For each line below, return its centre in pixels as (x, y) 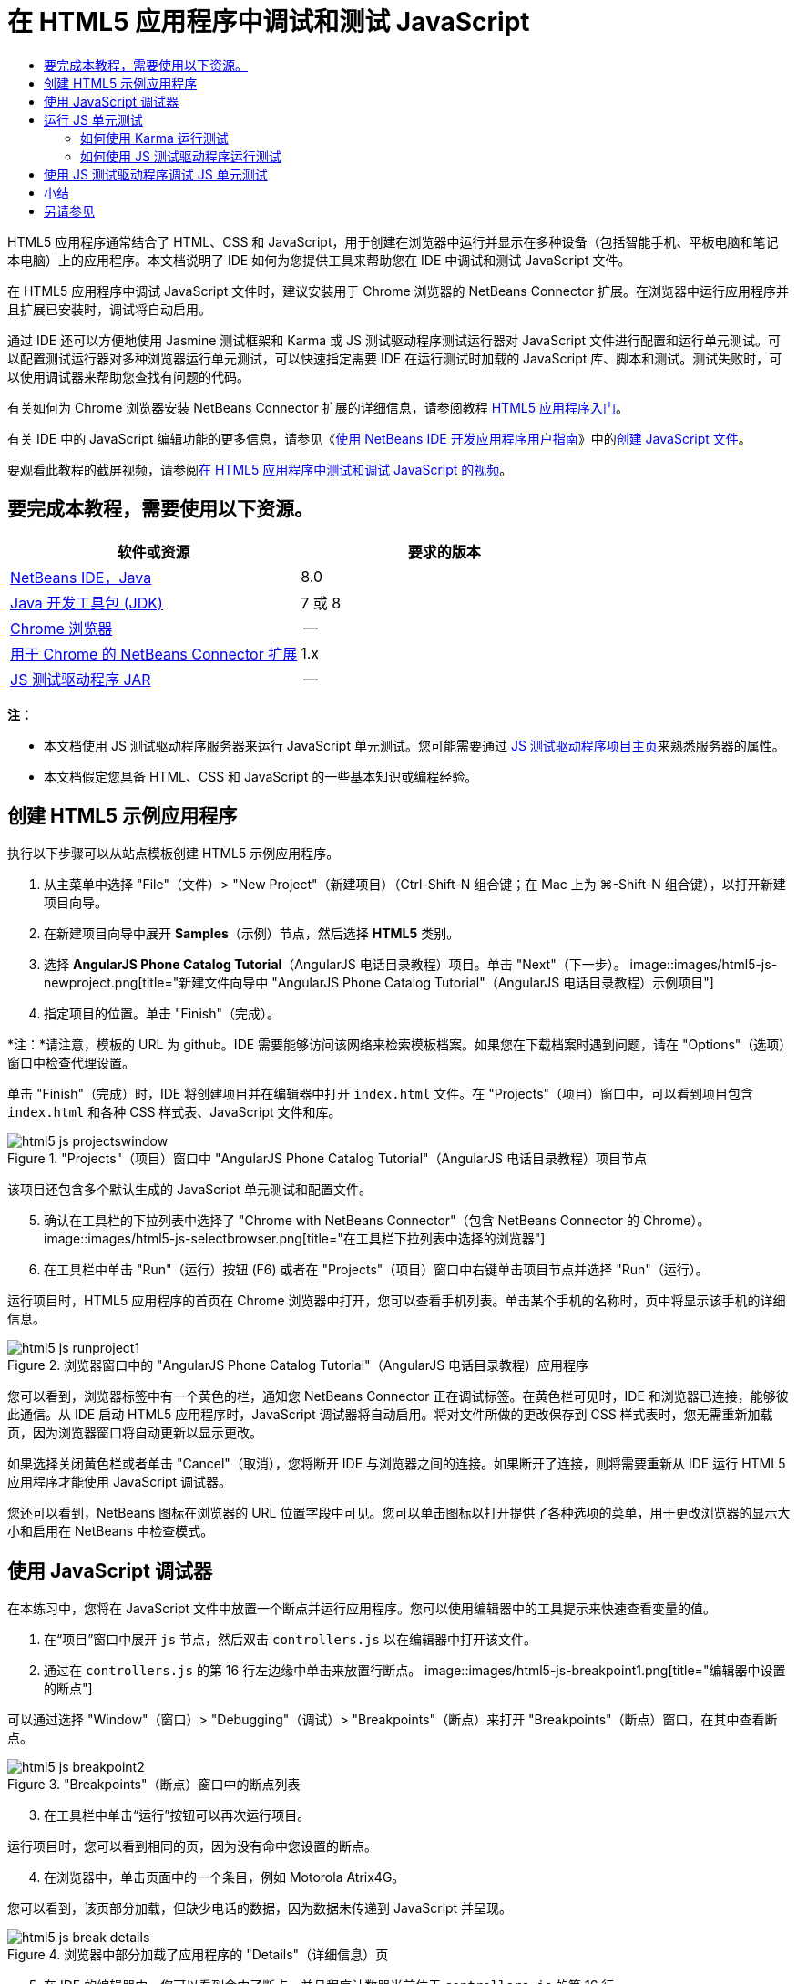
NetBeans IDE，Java (81, 577)
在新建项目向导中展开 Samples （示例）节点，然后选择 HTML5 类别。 (252, 934)
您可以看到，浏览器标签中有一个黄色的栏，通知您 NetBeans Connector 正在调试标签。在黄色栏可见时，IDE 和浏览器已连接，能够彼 (398, 1396)
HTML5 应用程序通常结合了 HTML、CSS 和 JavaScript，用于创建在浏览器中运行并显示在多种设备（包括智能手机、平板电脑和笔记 (393, 241)
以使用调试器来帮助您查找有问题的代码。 (128, 376)
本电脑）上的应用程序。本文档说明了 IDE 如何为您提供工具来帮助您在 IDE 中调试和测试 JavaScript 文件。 (319, 260)
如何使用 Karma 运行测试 (154, 138)
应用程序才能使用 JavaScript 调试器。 (120, 1482)
